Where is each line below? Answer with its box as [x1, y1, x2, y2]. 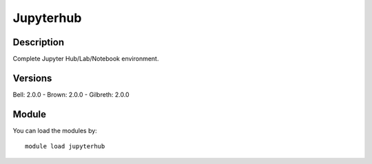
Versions [12, 72, 52, 84]
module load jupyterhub [25, 143, 105, 150]
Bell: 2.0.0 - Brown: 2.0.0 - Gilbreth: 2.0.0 [12, 90, 130, 99]
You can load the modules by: [12, 126, 98, 134]
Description [12, 36, 65, 48]
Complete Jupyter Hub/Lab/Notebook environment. [12, 55, 159, 63]
